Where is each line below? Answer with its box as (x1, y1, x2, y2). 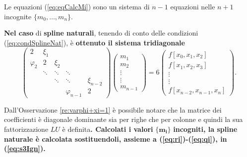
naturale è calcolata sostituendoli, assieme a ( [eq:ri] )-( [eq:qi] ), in (4, 133, 227, 144)
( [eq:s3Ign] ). (4, 143, 46, 154)
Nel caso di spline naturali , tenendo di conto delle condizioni (4, 28, 198, 38)
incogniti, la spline (173, 123, 238, 134)
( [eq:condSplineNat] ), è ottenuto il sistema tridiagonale (4, 37, 185, 47)
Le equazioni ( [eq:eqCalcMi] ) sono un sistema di (4, 1, 150, 11)
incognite (4, 11, 32, 21)
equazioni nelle (170, 1, 215, 11)
